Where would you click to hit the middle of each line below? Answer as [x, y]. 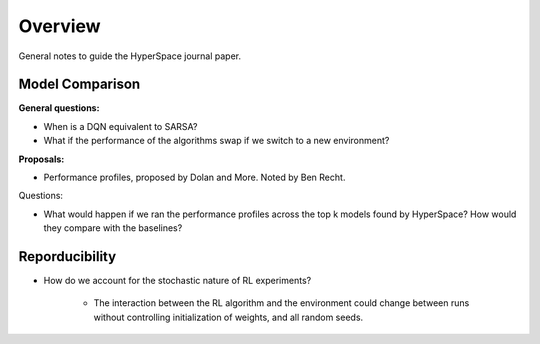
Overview [59, 26]
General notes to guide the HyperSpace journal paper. [130, 56]
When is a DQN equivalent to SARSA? [121, 126]
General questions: [59, 108]
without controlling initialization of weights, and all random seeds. [228, 317]
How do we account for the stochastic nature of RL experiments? [177, 281]
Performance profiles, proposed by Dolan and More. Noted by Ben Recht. [194, 177]
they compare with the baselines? [113, 228]
